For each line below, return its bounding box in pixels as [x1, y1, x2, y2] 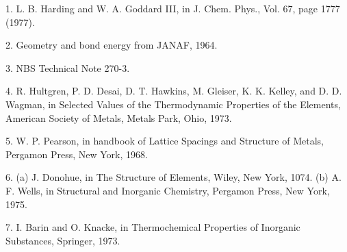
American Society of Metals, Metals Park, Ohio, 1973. [5, 110, 232, 125]
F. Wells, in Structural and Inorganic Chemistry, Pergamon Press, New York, [5, 183, 330, 197]
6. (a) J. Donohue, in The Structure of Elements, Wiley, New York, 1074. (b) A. [5, 170, 342, 184]
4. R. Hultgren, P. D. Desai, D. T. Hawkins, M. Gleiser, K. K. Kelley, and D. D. [5, 84, 342, 98]
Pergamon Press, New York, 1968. [5, 147, 148, 161]
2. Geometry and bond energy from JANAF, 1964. [5, 38, 218, 52]
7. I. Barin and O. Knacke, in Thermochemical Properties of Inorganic [5, 220, 300, 234]
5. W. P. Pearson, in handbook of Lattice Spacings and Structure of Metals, [5, 134, 324, 148]
